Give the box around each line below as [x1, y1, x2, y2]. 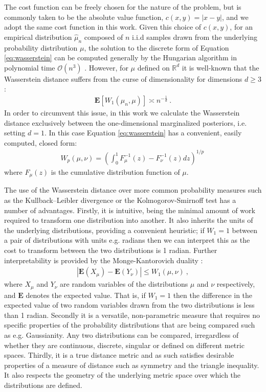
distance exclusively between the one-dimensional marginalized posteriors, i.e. [4, 117, 247, 128]
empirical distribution [4, 31, 72, 42]
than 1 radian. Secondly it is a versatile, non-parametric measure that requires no [4, 309, 260, 320]
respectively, [216, 279, 255, 289]
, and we [221, 11, 249, 22]
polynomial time [4, 62, 55, 73]
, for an [230, 21, 253, 32]
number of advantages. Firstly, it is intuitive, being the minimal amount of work [4, 204, 255, 215]
